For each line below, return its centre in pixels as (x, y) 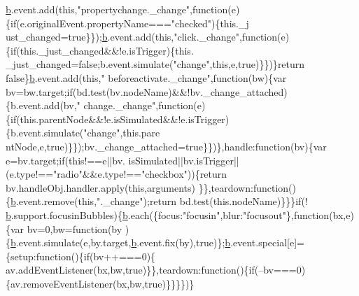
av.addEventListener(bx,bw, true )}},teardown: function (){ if (130, 270)
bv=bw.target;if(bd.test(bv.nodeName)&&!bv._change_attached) (147, 91)
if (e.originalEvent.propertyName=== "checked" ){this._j (130, 23)
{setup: (21, 256)
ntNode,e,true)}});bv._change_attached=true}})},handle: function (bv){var (166, 146)
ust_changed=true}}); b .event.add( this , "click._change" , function (142, 37)
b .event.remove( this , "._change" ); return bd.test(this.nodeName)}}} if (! (159, 201)
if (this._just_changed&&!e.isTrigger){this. (102, 50)
